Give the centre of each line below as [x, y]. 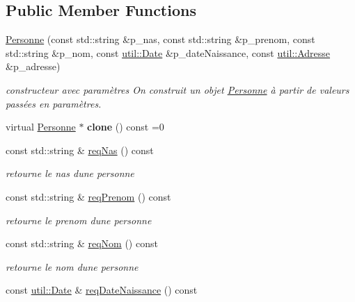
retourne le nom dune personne [72, 266]
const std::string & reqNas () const [80, 150]
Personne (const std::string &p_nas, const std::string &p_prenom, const [160, 39]
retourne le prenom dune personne [79, 220]
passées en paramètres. [54, 103]
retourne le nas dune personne [70, 173]
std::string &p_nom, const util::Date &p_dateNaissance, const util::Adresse [168, 52]
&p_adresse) [33, 66]
